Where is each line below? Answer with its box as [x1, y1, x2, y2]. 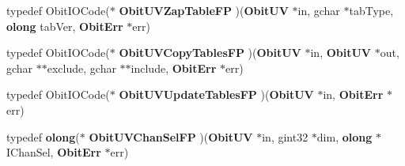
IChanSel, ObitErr [6, 144, 101, 160]
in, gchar [297, 2, 340, 18]
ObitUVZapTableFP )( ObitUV [119, 2, 289, 18]
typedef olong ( [6, 128, 80, 145]
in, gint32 [262, 128, 308, 145]
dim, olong [316, 128, 373, 145]
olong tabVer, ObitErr [6, 17, 123, 34]
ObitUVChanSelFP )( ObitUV [89, 128, 253, 145]
